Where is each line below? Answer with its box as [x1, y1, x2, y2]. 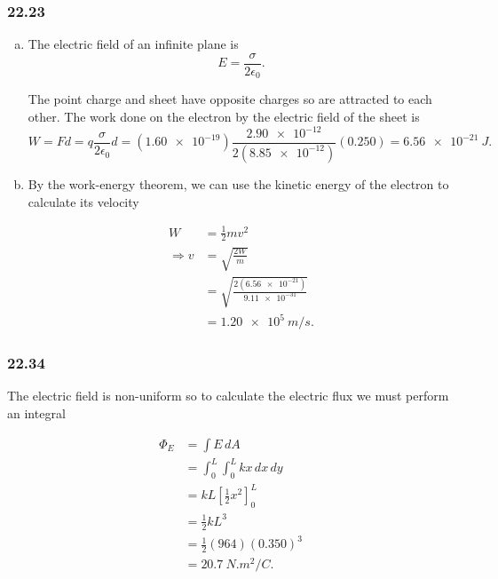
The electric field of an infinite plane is [28, 35, 239, 53]
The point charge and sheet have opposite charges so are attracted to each [28, 90, 432, 108]
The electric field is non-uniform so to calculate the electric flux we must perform [7, 386, 449, 405]
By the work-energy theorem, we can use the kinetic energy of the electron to [28, 174, 449, 193]
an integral [7, 403, 66, 422]
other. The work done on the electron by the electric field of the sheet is [28, 107, 420, 125]
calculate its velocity [28, 192, 139, 210]
